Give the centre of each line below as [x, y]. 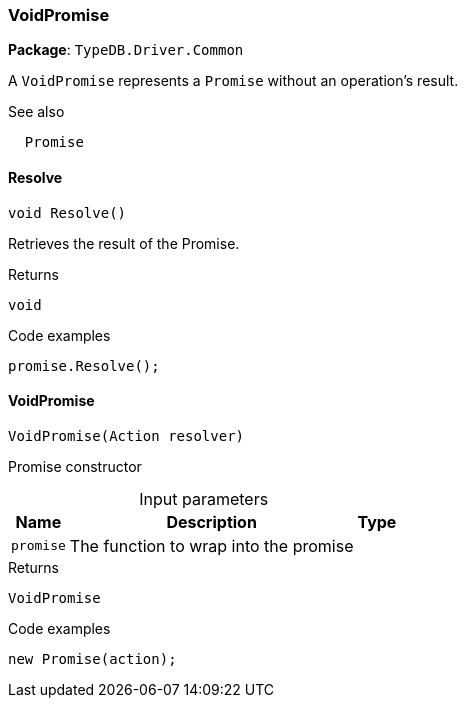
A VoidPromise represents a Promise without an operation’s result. [233, 81]
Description [211, 521]
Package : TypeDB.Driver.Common [126, 50]
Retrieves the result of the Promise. [124, 243]
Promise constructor [75, 466]
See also [36, 112]
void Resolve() [67, 212]
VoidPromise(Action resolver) [126, 435]
